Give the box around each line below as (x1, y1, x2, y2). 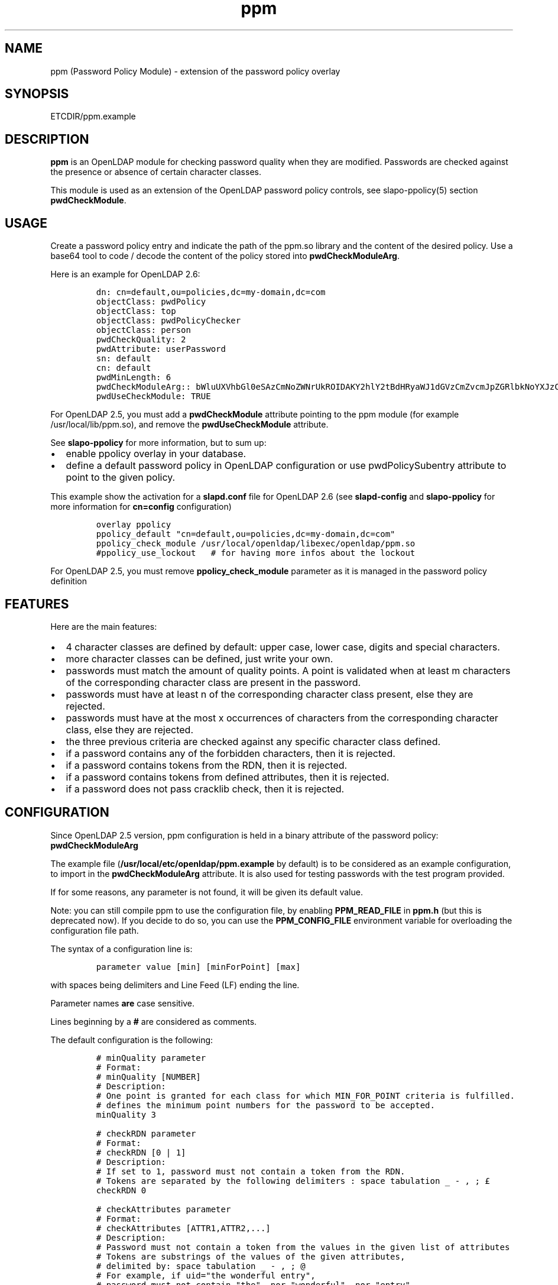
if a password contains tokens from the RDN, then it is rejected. (66, 759, 348, 771)
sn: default (96, 354, 151, 364)
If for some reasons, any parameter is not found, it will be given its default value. (50, 886, 363, 897)
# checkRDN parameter (96, 1128, 196, 1138)
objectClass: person (96, 325, 191, 335)
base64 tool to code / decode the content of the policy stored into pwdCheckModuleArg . (50, 251, 400, 261)
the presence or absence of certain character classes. (50, 167, 261, 177)
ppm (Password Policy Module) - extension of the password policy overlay (50, 66, 340, 76)
